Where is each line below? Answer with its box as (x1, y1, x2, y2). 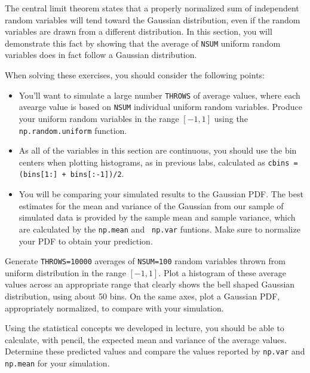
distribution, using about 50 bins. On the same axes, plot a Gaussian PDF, (5, 289, 280, 302)
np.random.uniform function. (19, 124, 127, 136)
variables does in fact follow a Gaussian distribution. (5, 48, 197, 61)
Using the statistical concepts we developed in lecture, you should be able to (5, 322, 284, 334)
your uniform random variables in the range (19, 112, 179, 124)
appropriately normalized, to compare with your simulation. (5, 301, 224, 314)
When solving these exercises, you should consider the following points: (5, 69, 265, 81)
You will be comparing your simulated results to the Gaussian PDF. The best (19, 188, 303, 200)
